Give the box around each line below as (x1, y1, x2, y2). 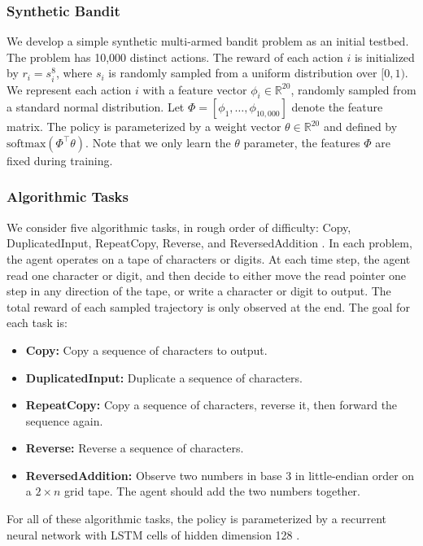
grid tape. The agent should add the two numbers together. (64, 483, 360, 500)
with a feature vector (142, 81, 247, 98)
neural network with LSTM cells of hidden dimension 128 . (7, 526, 300, 543)
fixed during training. (7, 151, 113, 168)
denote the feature (291, 98, 383, 116)
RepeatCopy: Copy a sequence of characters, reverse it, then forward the (25, 396, 398, 413)
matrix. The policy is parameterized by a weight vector (7, 118, 281, 135)
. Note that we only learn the (85, 133, 231, 151)
